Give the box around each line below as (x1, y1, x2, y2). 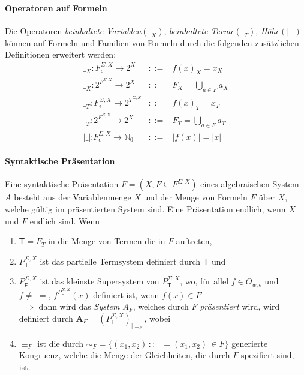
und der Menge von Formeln (143, 191, 248, 203)
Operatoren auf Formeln (5, 1, 107, 14)
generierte (231, 337, 268, 349)
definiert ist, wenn (93, 288, 159, 301)
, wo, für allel (180, 275, 229, 287)
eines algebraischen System (200, 178, 299, 190)
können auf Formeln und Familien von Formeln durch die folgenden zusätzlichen (5, 36, 299, 49)
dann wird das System (38, 300, 120, 313)
